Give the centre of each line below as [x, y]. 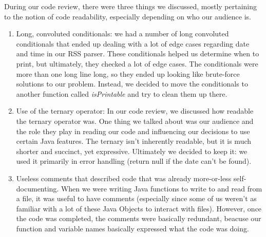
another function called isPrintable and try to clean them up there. [122, 93]
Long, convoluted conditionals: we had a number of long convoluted [122, 34]
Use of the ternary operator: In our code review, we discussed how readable [135, 111]
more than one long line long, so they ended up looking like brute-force [128, 73]
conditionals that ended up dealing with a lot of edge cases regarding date [133, 43]
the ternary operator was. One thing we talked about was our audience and [135, 121]
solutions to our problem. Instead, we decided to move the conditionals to [132, 84]
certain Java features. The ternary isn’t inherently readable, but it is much [134, 141]
